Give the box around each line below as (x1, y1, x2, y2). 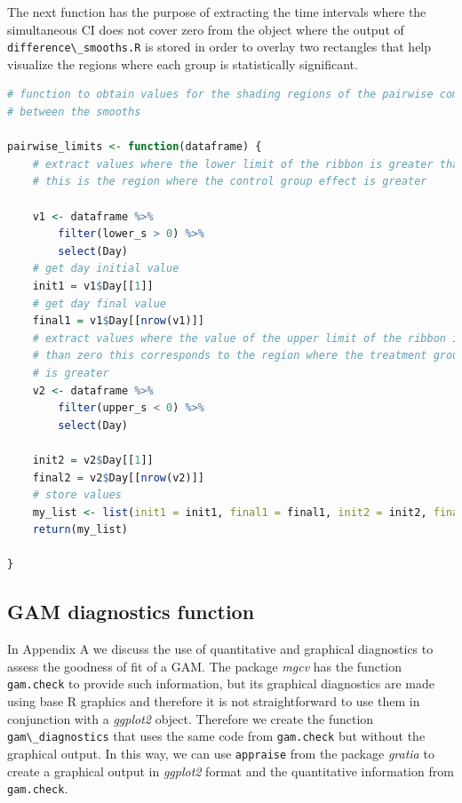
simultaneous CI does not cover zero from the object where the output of (7, 20, 404, 38)
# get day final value (32, 297, 166, 310)
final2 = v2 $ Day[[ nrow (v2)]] (32, 471, 204, 484)
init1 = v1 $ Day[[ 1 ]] (32, 279, 154, 292)
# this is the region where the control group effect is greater (32, 175, 427, 188)
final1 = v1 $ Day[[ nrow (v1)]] (32, 314, 204, 328)
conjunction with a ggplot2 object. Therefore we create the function (7, 709, 374, 727)
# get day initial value (32, 262, 179, 275)
